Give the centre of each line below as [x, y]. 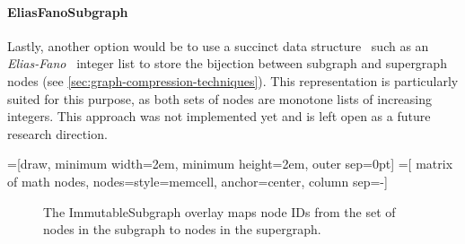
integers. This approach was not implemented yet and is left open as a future [219, 116]
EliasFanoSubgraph [68, 11]
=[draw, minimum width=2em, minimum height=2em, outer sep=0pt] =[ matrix [230, 164]
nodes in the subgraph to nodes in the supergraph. [182, 229]
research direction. [57, 133]
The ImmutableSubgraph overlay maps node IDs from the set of [219, 211]
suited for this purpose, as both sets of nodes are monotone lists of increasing [220, 98]
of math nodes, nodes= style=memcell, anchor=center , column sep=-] [197, 181]
